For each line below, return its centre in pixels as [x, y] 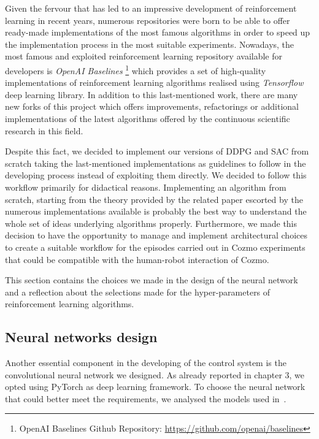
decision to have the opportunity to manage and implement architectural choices [156, 235]
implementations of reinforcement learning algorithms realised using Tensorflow [154, 82]
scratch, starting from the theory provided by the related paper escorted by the [154, 199]
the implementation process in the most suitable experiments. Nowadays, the [150, 44]
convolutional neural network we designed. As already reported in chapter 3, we [155, 374]
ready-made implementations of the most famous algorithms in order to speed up [158, 32]
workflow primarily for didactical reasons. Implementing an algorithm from [146, 187]
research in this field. [44, 130]
